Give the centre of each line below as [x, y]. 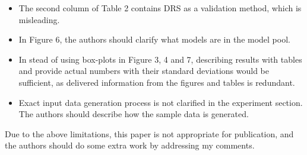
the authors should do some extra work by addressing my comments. [130, 145]
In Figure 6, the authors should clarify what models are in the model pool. [154, 39]
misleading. [39, 19]
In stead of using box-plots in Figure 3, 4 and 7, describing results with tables [160, 59]
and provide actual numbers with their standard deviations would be [144, 71]
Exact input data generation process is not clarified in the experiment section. [161, 102]
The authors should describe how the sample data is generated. [134, 114]
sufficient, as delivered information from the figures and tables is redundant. [157, 82]
